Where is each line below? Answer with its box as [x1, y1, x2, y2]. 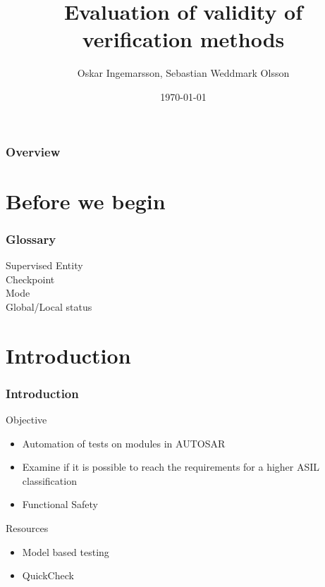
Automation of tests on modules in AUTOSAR [22, 435, 226, 450]
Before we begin [6, 186, 166, 215]
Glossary [6, 230, 56, 247]
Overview [6, 142, 61, 160]
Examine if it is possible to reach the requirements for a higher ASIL [22, 459, 320, 474]
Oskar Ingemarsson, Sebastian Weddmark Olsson [77, 66, 290, 80]
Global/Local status [6, 299, 92, 314]
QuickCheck [22, 568, 74, 583]
